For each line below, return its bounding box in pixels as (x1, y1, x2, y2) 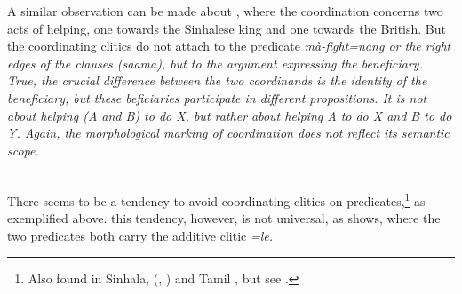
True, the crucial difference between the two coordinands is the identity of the (7, 71, 427, 90)
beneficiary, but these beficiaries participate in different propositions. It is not (7, 88, 427, 107)
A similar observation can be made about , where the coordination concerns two (7, 2, 443, 20)
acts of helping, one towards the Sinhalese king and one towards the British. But (7, 19, 447, 37)
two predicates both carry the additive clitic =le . (7, 226, 274, 244)
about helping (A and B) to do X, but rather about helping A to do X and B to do (7, 106, 452, 124)
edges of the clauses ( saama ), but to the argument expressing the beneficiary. (7, 53, 423, 72)
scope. (7, 140, 39, 159)
